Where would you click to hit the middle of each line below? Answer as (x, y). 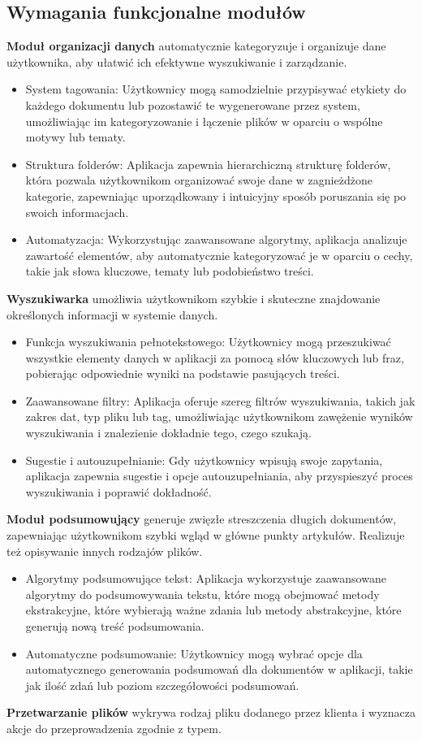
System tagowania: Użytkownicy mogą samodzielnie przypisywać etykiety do (216, 89)
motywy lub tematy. (75, 137)
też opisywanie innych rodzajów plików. (105, 551)
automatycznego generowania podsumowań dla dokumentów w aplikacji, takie (219, 669)
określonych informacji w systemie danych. (112, 314)
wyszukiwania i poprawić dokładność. (118, 491)
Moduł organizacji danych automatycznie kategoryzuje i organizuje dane (196, 46)
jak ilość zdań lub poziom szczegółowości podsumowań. (162, 685)
